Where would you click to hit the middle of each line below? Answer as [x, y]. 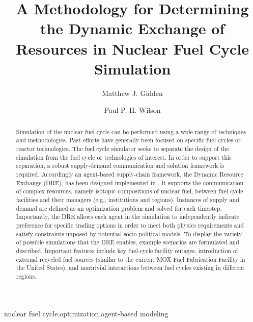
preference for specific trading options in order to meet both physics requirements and [130, 225]
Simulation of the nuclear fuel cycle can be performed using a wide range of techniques [131, 131]
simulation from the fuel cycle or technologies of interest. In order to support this [124, 157]
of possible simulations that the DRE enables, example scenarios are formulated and [128, 242]
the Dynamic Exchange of [132, 28]
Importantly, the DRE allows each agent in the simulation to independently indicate [128, 217]
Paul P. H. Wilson [132, 110]
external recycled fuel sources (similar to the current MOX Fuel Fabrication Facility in [131, 259]
